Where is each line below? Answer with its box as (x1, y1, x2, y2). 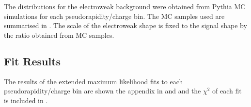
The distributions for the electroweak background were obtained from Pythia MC (4, 1, 246, 11)
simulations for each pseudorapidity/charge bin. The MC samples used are (4, 11, 225, 21)
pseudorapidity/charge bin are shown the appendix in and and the (4, 86, 201, 96)
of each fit (212, 86, 242, 96)
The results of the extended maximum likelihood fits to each (4, 76, 183, 86)
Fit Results (4, 53, 61, 68)
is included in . (4, 95, 48, 105)
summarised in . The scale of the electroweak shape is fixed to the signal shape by (4, 20, 247, 31)
